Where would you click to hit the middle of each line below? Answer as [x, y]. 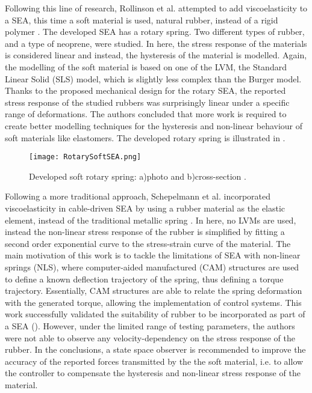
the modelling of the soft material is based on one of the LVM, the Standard [146, 66]
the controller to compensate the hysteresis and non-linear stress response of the [153, 373]
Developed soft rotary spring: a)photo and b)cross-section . [138, 176]
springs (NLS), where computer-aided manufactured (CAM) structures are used [152, 267]
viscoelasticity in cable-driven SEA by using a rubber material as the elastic [145, 208]
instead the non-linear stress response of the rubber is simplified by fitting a [145, 232]
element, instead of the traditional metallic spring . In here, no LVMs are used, [151, 220]
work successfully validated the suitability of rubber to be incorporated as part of [155, 314]
